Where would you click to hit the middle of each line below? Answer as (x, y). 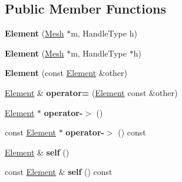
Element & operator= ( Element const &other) (91, 92)
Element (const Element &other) (66, 73)
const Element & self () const (59, 172)
